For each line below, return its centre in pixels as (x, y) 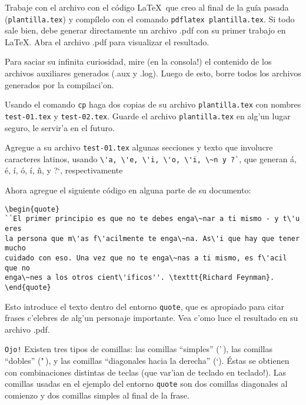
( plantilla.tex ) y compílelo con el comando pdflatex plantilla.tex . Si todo (150, 19)
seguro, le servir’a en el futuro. (60, 127)
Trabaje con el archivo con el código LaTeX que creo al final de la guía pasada (147, 7)
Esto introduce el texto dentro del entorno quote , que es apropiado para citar (145, 306)
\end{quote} (28, 287)
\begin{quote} (32, 209)
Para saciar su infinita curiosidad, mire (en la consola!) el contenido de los (138, 61)
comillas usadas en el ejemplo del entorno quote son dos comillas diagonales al (146, 384)
